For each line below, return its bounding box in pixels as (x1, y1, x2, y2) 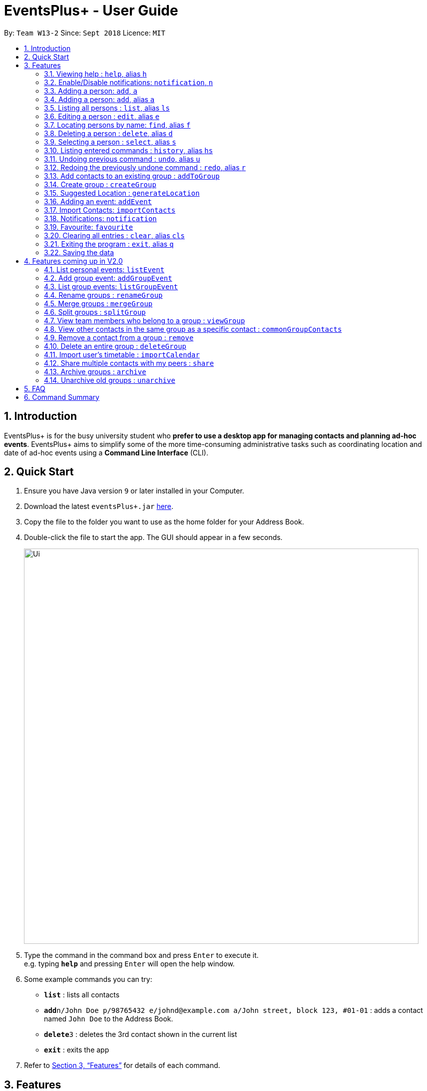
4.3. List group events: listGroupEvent (44, 282, 178, 291)
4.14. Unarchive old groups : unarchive (44, 375, 175, 384)
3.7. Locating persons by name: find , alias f (44, 120, 191, 129)
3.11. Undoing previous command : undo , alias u (44, 154, 200, 163)
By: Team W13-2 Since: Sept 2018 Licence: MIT (4, 28, 165, 37)
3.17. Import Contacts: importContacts (44, 205, 176, 214)
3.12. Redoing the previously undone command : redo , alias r (44, 163, 246, 172)
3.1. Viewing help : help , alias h (44, 69, 147, 78)
